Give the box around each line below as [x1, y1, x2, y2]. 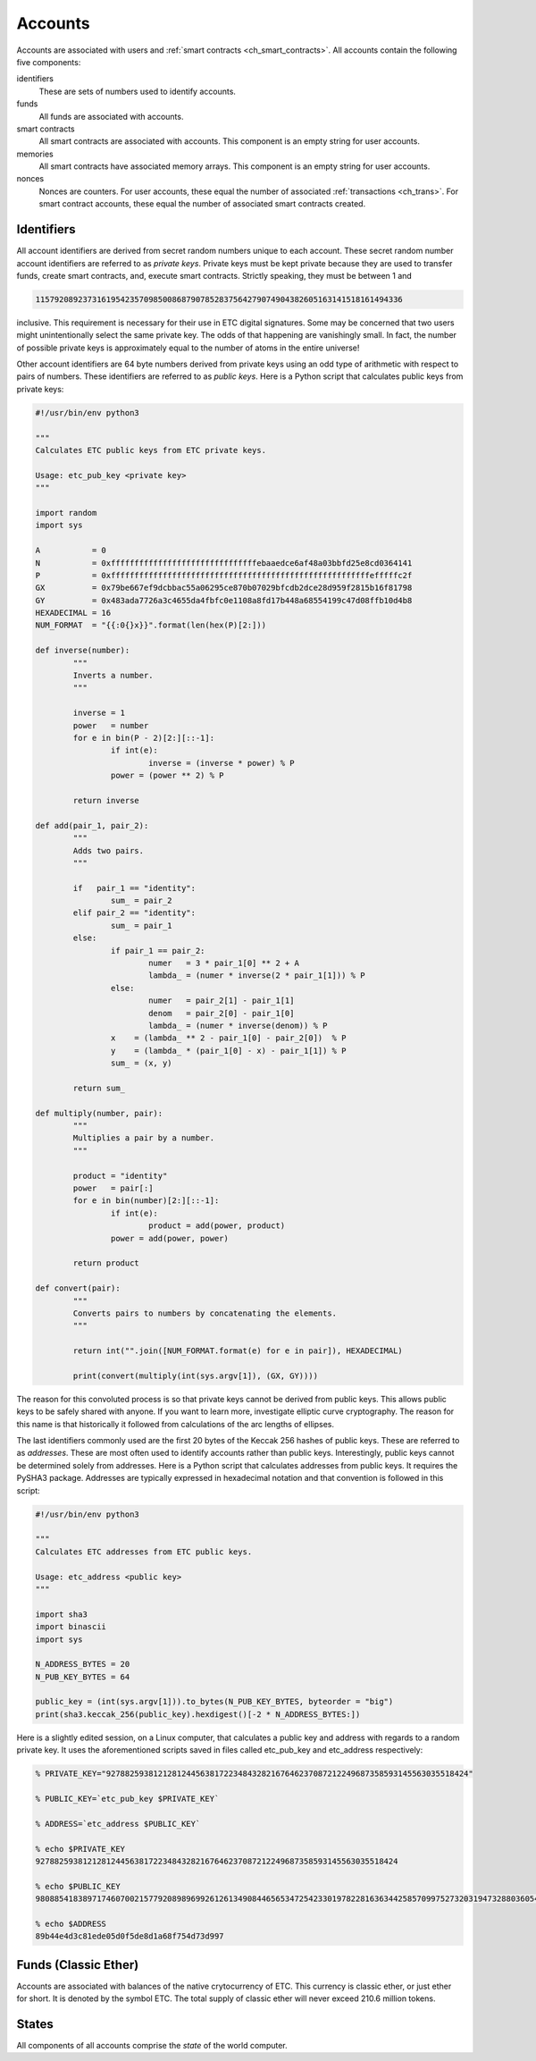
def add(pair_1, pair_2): [35, 820, 149, 830]
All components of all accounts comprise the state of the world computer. [16, 2040, 288, 2051]
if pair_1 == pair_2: [110, 946, 205, 955]
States [16, 2016, 54, 2032]
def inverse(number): [35, 645, 130, 656]
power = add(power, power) [110, 1233, 230, 1243]
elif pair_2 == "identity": [72, 908, 197, 918]
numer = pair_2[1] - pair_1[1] [147, 996, 295, 1005]
